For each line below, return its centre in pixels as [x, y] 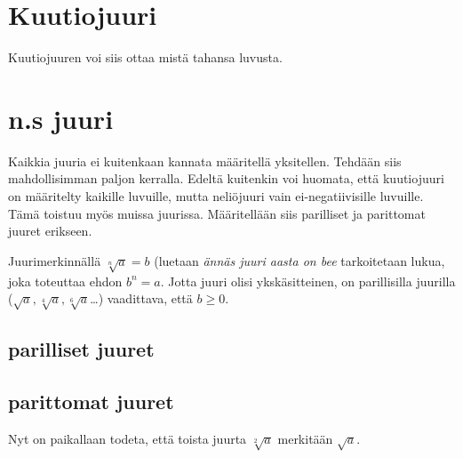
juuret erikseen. [50, 231]
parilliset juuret [81, 349]
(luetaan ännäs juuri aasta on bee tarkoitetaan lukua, [299, 260]
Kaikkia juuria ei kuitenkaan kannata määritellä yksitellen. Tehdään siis [205, 161]
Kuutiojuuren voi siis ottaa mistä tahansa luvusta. [145, 57]
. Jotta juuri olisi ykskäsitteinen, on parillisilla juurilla [308, 281]
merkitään [305, 438]
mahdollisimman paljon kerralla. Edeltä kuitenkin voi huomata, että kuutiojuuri [226, 178]
